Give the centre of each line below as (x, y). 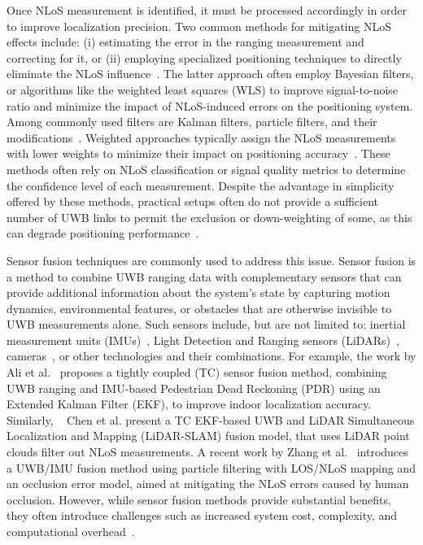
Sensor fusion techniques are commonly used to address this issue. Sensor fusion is (211, 260)
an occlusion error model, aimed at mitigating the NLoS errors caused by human (208, 484)
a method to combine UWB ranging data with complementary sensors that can (204, 276)
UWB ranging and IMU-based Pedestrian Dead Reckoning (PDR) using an (194, 388)
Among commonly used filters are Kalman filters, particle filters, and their (192, 122)
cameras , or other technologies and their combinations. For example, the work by (211, 356)
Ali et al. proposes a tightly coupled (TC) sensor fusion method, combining (197, 372)
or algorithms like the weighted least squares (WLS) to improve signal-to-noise (203, 89)
